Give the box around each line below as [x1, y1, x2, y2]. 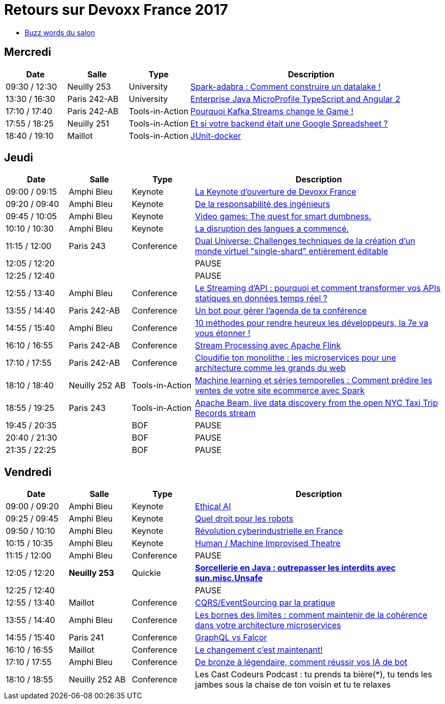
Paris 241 [69, 632, 104, 643]
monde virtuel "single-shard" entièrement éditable [195, 246, 388, 257]
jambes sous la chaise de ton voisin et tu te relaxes [195, 679, 391, 690]
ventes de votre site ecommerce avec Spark [195, 385, 365, 396]
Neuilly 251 [67, 118, 109, 129]
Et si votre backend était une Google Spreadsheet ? [190, 118, 388, 129]
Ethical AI [195, 501, 231, 512]
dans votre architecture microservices [195, 620, 341, 631]
